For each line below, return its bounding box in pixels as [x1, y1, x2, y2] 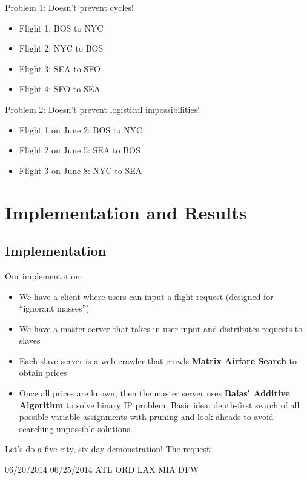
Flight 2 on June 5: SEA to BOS [19, 144, 140, 156]
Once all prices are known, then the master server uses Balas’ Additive [19, 387, 290, 399]
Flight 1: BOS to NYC [19, 21, 104, 34]
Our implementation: [5, 269, 83, 282]
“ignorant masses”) [19, 302, 90, 315]
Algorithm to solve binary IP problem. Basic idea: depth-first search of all [19, 398, 300, 411]
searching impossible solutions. [19, 422, 133, 435]
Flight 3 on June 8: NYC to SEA [19, 164, 142, 176]
